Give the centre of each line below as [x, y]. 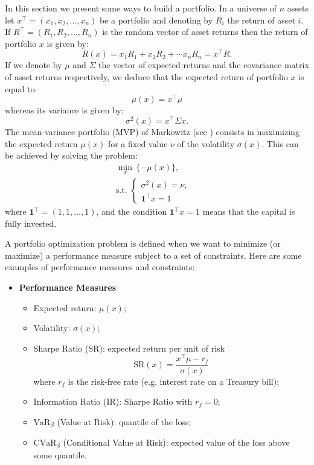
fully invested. [31, 223]
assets [298, 8]
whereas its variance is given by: [64, 110]
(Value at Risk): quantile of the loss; [124, 421]
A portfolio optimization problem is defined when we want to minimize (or [143, 243]
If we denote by [34, 65]
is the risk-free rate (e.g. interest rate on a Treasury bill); [174, 381]
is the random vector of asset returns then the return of [205, 32]
